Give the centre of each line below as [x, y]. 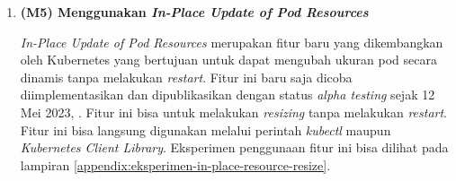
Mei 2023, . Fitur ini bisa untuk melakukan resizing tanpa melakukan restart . [234, 112]
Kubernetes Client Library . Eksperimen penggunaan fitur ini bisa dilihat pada [234, 147]
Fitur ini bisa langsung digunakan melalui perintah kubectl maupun [206, 129]
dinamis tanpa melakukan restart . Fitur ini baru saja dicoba [186, 77]
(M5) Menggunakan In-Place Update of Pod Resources [194, 12]
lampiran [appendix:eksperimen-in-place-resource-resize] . [175, 164]
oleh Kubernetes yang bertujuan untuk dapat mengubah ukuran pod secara [228, 60]
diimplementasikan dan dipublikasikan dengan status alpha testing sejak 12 [228, 95]
